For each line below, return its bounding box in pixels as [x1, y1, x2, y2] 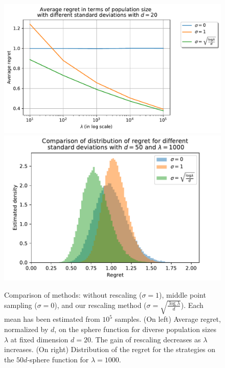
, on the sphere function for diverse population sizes [54, 323, 216, 334]
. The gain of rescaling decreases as [91, 334, 201, 344]
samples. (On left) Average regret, [115, 314, 221, 324]
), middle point [159, 289, 206, 300]
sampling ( [4, 299, 37, 310]
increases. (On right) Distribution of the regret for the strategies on [4, 344, 216, 355]
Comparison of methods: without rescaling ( [4, 289, 142, 300]
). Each [181, 299, 204, 310]
